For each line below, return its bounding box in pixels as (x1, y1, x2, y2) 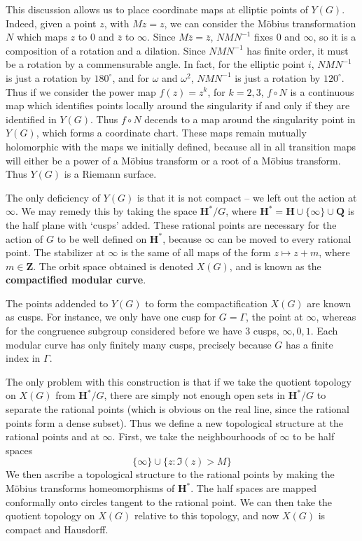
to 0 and (78, 29, 115, 44)
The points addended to (6, 295, 109, 310)
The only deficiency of (6, 190, 100, 204)
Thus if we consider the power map (6, 84, 156, 99)
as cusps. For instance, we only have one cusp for (6, 309, 216, 324)
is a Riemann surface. (64, 167, 157, 181)
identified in (6, 111, 57, 126)
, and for (112, 70, 149, 85)
